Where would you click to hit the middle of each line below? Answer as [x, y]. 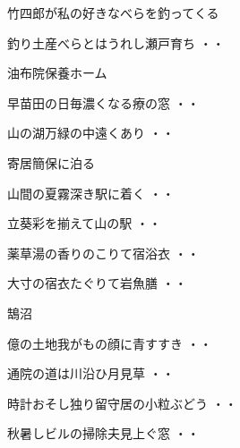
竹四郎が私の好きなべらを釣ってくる [113, 13]
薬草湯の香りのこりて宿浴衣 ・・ [103, 253]
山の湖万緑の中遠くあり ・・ [91, 133]
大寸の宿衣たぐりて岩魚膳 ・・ [97, 283]
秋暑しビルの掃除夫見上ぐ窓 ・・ [103, 433]
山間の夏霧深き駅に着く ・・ [91, 193]
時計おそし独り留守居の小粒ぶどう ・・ [122, 403]
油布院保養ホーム [57, 73]
